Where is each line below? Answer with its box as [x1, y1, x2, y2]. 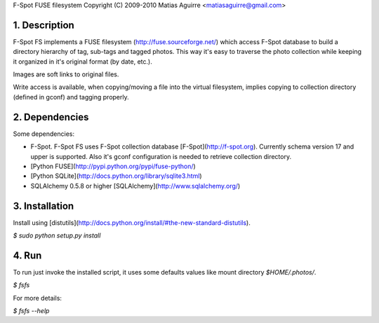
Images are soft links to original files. [13, 70, 119, 78]
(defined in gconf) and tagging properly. [13, 92, 129, 101]
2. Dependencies [13, 111, 89, 123]
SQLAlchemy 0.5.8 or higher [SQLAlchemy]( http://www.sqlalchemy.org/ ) [30, 181, 241, 190]
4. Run [13, 249, 42, 261]
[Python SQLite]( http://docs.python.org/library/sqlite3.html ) [30, 172, 203, 180]
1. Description [13, 19, 75, 31]
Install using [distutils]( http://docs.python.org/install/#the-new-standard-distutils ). [13, 218, 251, 227]
